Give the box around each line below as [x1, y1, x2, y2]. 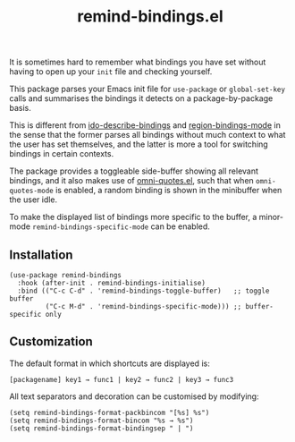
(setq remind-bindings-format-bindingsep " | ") [9, 423, 194, 433]
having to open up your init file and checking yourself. [9, 66, 213, 77]
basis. [9, 103, 31, 114]
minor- [258, 212, 284, 223]
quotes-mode [9, 186, 54, 196]
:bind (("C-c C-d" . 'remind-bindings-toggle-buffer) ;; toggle [17, 286, 270, 295]
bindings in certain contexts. [9, 149, 114, 159]
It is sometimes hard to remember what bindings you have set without [9, 56, 266, 68]
